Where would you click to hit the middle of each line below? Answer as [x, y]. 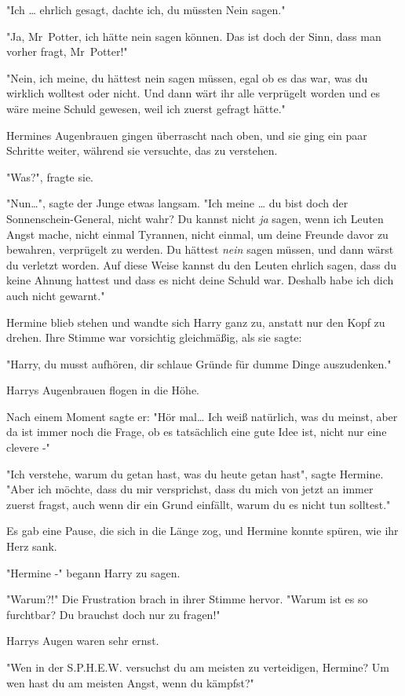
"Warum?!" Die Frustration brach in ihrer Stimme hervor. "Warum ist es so [187, 599]
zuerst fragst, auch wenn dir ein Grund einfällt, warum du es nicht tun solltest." [199, 504]
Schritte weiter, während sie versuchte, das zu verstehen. [142, 150]
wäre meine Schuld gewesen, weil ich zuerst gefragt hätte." [146, 108]
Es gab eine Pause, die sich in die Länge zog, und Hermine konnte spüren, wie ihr [202, 531]
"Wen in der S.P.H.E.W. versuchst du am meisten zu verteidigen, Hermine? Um [198, 667]
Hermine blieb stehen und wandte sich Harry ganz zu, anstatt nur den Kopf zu [196, 322]
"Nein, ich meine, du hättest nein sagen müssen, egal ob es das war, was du [187, 77]
